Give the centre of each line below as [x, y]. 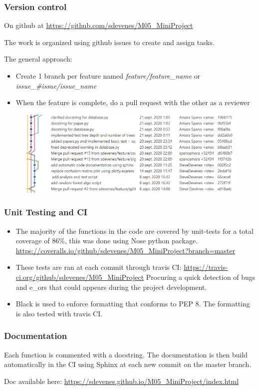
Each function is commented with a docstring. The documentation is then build [126, 354]
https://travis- [206, 267]
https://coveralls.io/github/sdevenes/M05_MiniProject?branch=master [126, 250]
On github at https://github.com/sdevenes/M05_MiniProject [99, 25]
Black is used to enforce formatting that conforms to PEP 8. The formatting [133, 304]
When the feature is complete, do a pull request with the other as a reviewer [133, 102]
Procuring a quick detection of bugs [201, 277]
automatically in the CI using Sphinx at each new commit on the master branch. [128, 364]
